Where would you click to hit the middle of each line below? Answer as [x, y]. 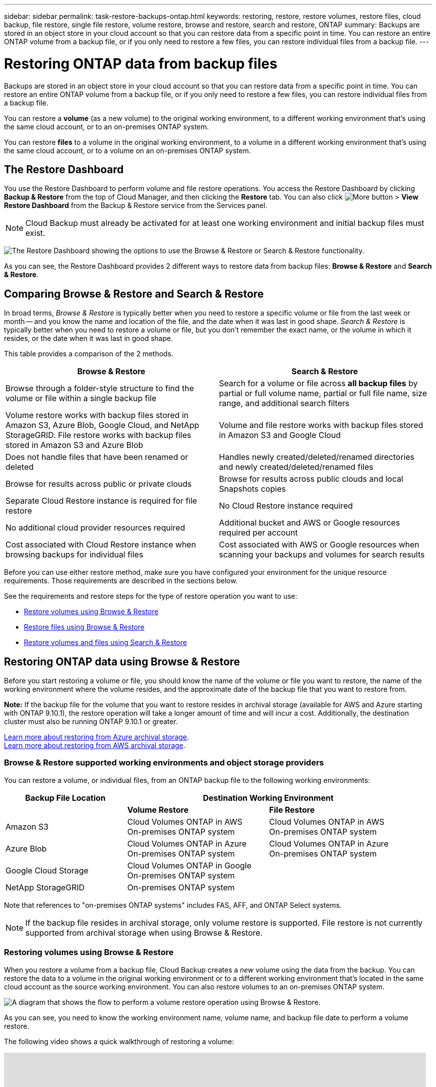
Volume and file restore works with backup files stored [321, 425]
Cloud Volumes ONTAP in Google [189, 865]
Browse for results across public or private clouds [99, 484]
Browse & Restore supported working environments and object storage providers [164, 763]
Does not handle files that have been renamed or [97, 457]
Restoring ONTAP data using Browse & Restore [122, 661]
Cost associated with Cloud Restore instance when [101, 545]
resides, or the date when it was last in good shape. [89, 338]
